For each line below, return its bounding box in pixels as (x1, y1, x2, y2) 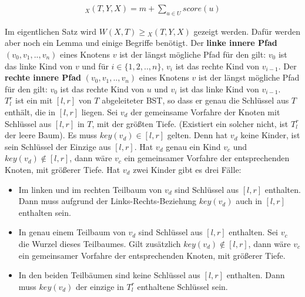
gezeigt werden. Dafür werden (193, 25, 300, 37)
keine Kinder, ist (240, 129, 300, 141)
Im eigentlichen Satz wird (5, 25, 96, 37)
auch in (236, 195, 262, 207)
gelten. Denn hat (167, 129, 228, 141)
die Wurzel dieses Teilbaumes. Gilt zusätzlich (18, 237, 181, 249)
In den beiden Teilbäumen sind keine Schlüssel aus (18, 269, 200, 281)
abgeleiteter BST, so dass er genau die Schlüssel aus (102, 94, 289, 106)
